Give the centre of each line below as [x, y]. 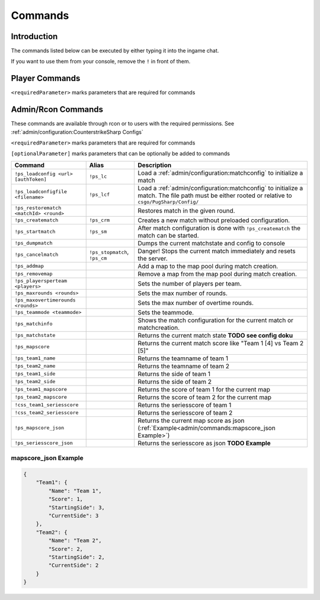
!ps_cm [98, 259]
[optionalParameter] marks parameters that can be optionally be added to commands [121, 153]
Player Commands [46, 78]
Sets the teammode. [166, 312]
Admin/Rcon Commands [57, 110]
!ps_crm [100, 220]
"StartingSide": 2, [76, 557]
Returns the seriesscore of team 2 [185, 413]
